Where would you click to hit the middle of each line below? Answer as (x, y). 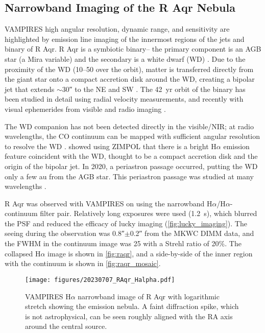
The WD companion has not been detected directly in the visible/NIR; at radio (129, 126)
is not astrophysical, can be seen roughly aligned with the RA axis (129, 316)
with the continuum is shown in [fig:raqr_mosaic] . (83, 263)
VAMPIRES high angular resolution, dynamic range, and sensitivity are (117, 29)
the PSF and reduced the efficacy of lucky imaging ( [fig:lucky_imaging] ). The (126, 223)
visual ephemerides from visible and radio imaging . (85, 109)
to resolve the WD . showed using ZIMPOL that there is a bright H (111, 146)
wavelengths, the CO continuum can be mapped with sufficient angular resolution (132, 136)
